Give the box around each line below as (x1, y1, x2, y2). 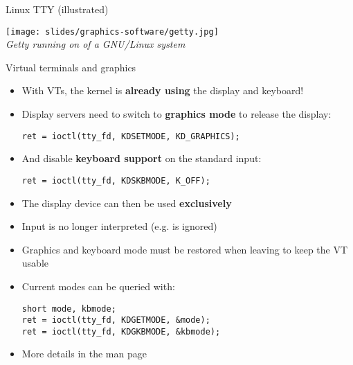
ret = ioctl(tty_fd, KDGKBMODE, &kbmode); (21, 326, 221, 337)
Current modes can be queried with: (21, 278, 175, 293)
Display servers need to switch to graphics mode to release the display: (21, 107, 332, 121)
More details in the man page (21, 346, 147, 361)
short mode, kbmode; (21, 303, 116, 314)
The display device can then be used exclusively (21, 195, 232, 210)
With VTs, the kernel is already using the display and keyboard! (21, 83, 304, 98)
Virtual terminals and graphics (6, 60, 136, 74)
